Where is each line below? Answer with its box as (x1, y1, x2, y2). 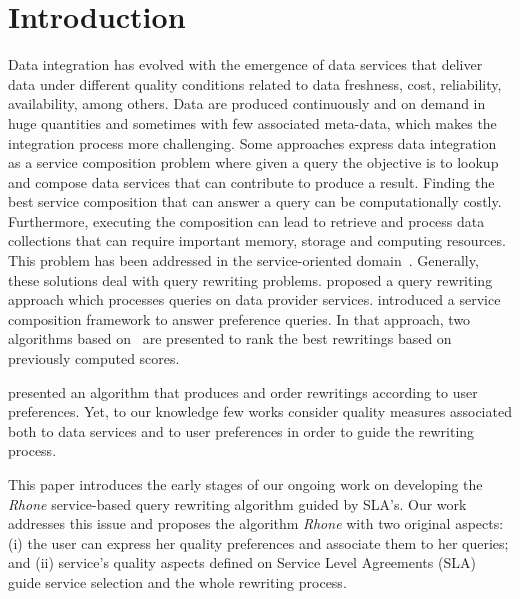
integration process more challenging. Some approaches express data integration (8, 132, 497, 153)
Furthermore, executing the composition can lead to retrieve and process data (8, 210, 485, 231)
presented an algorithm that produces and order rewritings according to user (8, 381, 478, 402)
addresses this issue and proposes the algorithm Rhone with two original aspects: (8, 513, 504, 534)
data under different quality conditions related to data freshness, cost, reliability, (8, 73, 502, 94)
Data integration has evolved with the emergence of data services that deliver (8, 54, 483, 75)
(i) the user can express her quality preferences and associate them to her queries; (8, 532, 509, 553)
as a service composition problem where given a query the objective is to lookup (8, 152, 499, 173)
